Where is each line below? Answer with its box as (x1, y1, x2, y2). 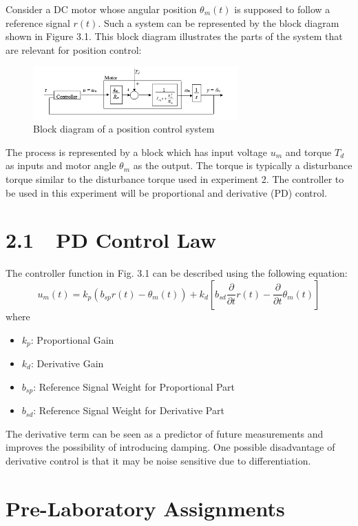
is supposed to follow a (234, 2, 330, 16)
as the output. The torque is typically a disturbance (133, 158, 352, 173)
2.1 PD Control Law (6, 226, 217, 254)
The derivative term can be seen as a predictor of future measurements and (6, 426, 324, 440)
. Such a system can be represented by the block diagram (98, 15, 339, 30)
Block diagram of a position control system (33, 121, 215, 136)
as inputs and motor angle (6, 158, 116, 173)
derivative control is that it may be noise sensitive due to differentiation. (6, 453, 311, 467)
